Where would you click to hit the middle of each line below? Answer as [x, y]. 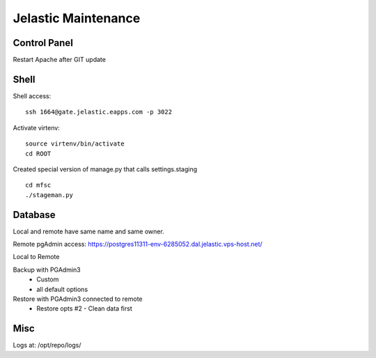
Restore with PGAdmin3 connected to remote [78, 299]
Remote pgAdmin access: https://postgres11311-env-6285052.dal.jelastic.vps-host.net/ [138, 244]
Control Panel [43, 43]
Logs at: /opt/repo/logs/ [47, 345]
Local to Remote [36, 257]
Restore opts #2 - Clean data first [84, 309]
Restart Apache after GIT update [59, 60]
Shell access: [32, 96]
